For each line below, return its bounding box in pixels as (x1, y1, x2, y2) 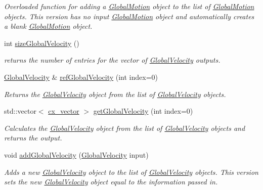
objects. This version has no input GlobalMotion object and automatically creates (4, 11, 254, 21)
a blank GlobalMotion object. (4, 21, 93, 31)
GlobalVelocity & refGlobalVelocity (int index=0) (4, 71, 158, 82)
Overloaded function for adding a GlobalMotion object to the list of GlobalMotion (4, 1, 254, 11)
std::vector (4, 106, 36, 116)
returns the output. (4, 132, 62, 143)
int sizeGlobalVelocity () (4, 37, 79, 48)
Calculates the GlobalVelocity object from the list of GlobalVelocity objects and (4, 122, 245, 133)
